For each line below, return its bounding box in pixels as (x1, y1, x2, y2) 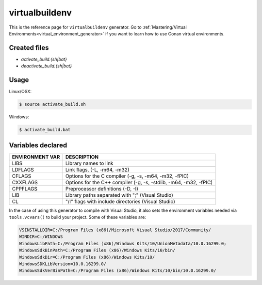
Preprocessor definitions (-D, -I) (65, 185, 138, 192)
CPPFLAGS (12, 185, 38, 192)
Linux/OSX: (9, 89, 32, 95)
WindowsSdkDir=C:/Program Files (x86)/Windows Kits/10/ (19, 254, 155, 260)
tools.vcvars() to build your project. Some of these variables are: (9, 214, 147, 220)
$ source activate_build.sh (19, 102, 86, 107)
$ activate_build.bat (19, 127, 71, 133)
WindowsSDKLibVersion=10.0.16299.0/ (19, 261, 107, 267)
